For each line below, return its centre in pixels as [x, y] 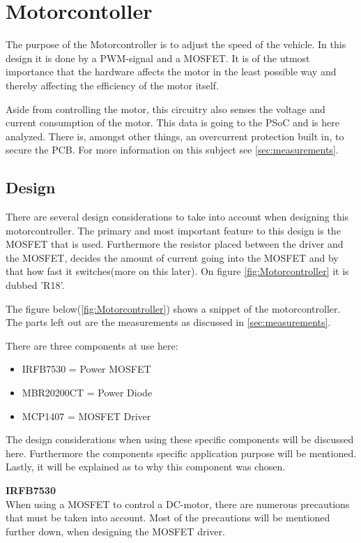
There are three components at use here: [92, 345]
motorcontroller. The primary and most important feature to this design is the [173, 230]
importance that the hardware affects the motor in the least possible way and [171, 72]
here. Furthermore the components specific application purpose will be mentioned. [181, 453]
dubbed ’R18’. [35, 285]
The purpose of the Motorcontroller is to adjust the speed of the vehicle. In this [176, 44]
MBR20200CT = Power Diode [87, 393]
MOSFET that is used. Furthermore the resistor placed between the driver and [175, 244]
